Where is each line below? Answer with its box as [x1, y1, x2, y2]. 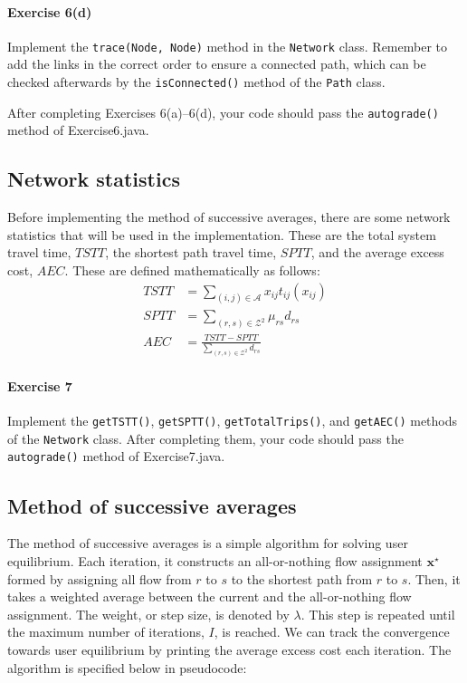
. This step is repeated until [300, 604, 455, 623]
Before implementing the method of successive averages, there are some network [7, 207, 451, 226]
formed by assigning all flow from [7, 569, 192, 588]
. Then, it [407, 569, 461, 588]
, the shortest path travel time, [105, 243, 277, 262]
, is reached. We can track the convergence [214, 622, 450, 641]
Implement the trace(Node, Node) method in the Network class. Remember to [7, 36, 447, 55]
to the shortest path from [231, 569, 373, 588]
